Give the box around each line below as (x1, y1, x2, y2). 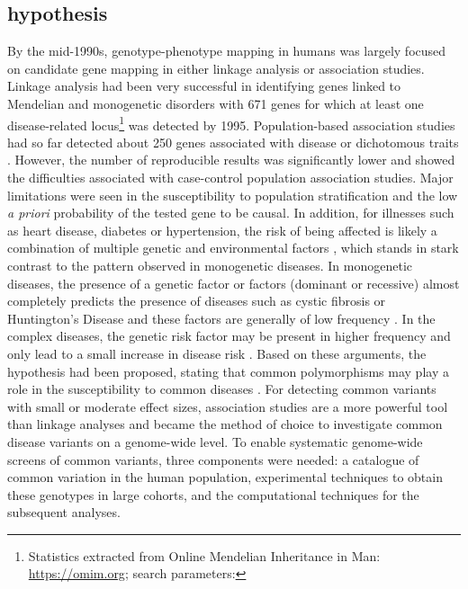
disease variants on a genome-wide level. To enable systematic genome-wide (7, 432, 423, 451)
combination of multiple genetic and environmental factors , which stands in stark (7, 238, 459, 257)
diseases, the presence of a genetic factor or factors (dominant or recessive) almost (7, 273, 460, 292)
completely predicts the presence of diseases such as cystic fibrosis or (7, 291, 386, 310)
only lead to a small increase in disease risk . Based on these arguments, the (7, 344, 427, 362)
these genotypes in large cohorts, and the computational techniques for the (7, 485, 419, 504)
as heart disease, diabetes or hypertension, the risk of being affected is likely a (7, 220, 437, 239)
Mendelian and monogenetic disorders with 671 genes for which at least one (7, 94, 424, 112)
